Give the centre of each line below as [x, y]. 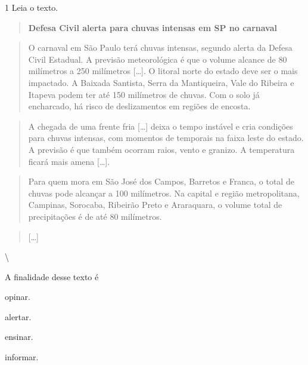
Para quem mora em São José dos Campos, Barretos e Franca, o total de [161, 181]
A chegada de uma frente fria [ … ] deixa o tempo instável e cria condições [161, 126]
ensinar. [19, 337]
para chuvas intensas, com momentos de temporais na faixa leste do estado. [166, 138]
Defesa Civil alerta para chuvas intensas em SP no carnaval [153, 27]
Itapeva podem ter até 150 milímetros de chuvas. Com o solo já [144, 94]
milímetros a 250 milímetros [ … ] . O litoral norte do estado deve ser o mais [163, 71]
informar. [22, 357]
